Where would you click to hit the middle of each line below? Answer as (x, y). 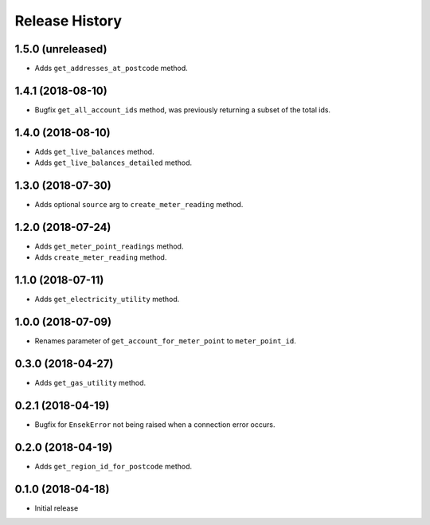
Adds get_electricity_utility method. (107, 300)
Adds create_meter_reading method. (101, 257)
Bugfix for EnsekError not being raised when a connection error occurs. (155, 425)
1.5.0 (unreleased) (61, 49)
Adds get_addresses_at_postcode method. (111, 69)
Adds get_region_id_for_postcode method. (113, 466)
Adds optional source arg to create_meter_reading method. (139, 205)
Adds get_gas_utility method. (90, 383)
